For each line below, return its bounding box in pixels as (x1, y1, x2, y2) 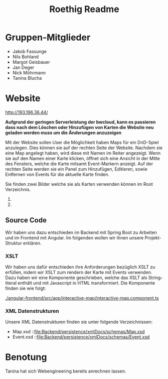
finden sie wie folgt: (5, 285, 46, 291)
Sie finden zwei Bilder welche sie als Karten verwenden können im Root (5, 181, 153, 187)
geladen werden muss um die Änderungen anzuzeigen (5, 130, 122, 136)
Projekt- (144, 234, 161, 240)
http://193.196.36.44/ (5, 109, 48, 115)
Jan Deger (12, 64, 35, 70)
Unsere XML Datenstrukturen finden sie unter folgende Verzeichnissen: (5, 319, 153, 325)
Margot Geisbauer (12, 59, 50, 65)
